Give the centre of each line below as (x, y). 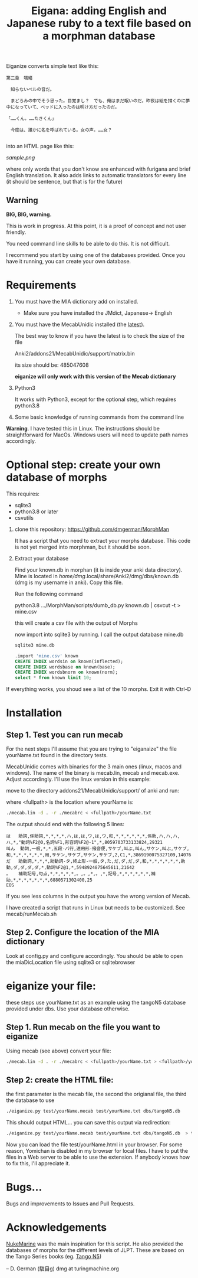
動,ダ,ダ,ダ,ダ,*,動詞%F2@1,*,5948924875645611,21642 (70, 868)
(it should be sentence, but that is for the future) (64, 182)
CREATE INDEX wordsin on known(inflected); (69, 661)
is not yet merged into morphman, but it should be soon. (83, 547)
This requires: (23, 494)
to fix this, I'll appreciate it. (38, 1163)
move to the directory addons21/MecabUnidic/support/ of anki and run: (93, 791)
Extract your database (42, 558)
